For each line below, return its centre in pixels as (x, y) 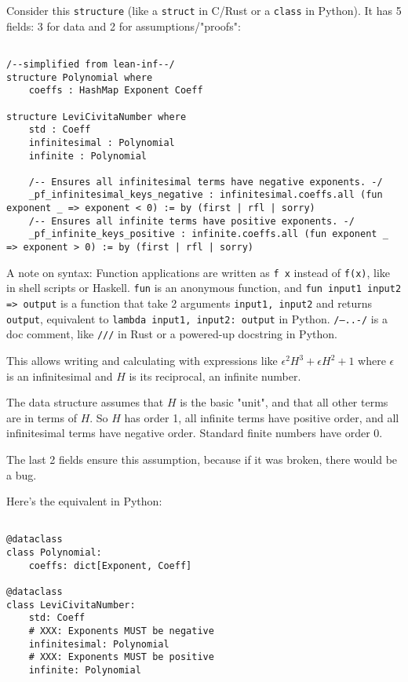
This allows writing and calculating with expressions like (142, 361)
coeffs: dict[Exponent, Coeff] (110, 565)
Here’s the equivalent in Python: (84, 501)
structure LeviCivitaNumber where (97, 117)
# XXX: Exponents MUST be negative (121, 631)
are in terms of (42, 417)
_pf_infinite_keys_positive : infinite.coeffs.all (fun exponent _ (208, 234)
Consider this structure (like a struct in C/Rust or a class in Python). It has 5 (204, 10)
